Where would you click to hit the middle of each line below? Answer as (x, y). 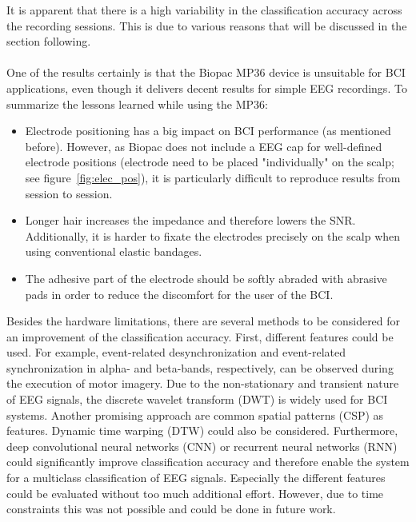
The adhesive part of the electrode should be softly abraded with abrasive (206, 278)
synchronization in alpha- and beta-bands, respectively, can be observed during (200, 367)
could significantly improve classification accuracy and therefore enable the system (208, 462)
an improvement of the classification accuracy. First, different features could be (200, 336)
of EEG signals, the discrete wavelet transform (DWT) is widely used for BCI (197, 399)
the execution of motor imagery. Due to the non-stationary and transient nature (203, 383)
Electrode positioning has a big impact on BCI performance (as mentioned (208, 131)
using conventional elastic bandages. (114, 251)
